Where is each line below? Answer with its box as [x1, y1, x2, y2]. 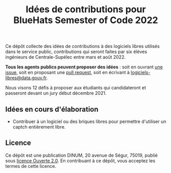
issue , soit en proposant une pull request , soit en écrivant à [5, 69, 130, 76]
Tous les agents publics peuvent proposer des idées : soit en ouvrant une [5, 64, 163, 70]
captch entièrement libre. [12, 124, 66, 130]
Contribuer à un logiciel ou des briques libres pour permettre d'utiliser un [12, 118, 166, 125]
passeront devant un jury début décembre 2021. [5, 90, 107, 96]
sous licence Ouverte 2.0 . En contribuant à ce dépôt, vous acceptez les [5, 157, 156, 164]
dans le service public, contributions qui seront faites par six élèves [5, 48, 147, 55]
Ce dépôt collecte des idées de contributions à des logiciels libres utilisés [5, 43, 160, 50]
